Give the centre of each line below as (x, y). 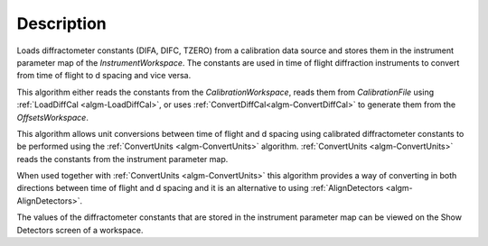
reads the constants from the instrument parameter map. (122, 159)
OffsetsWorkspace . (53, 117)
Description (62, 23)
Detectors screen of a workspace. (80, 230)
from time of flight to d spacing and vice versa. (104, 76)
